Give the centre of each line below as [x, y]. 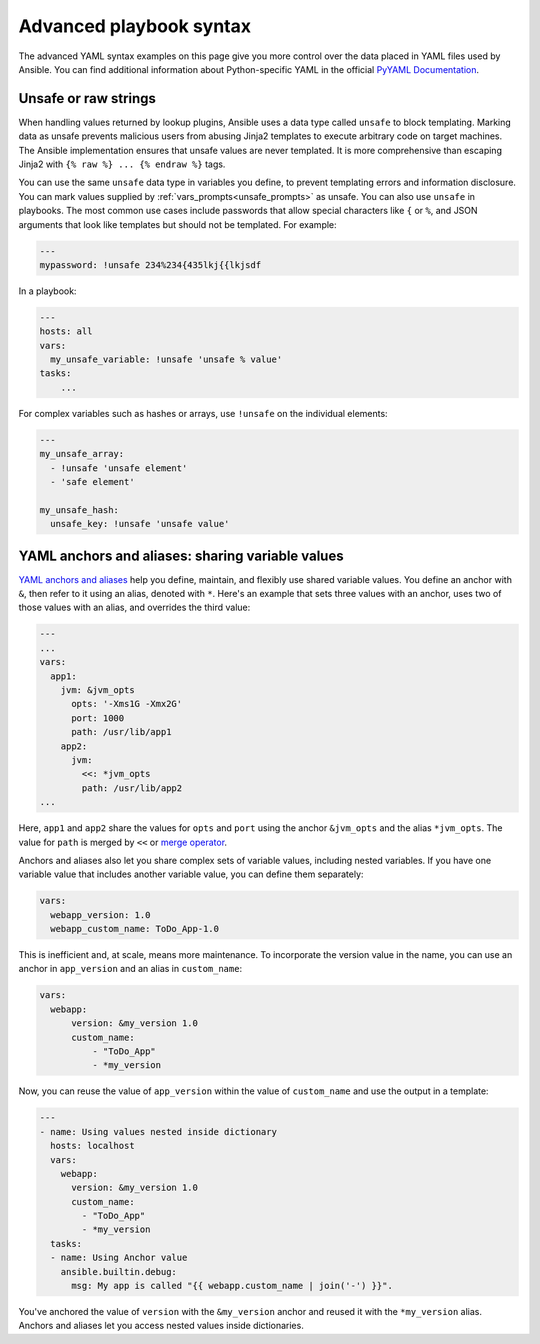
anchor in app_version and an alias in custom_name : [130, 969]
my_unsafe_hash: [79, 509]
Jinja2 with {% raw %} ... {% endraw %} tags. [122, 164]
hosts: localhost [92, 1146]
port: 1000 [98, 718]
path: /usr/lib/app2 [132, 788]
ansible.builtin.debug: [118, 1271]
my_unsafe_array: [82, 454]
